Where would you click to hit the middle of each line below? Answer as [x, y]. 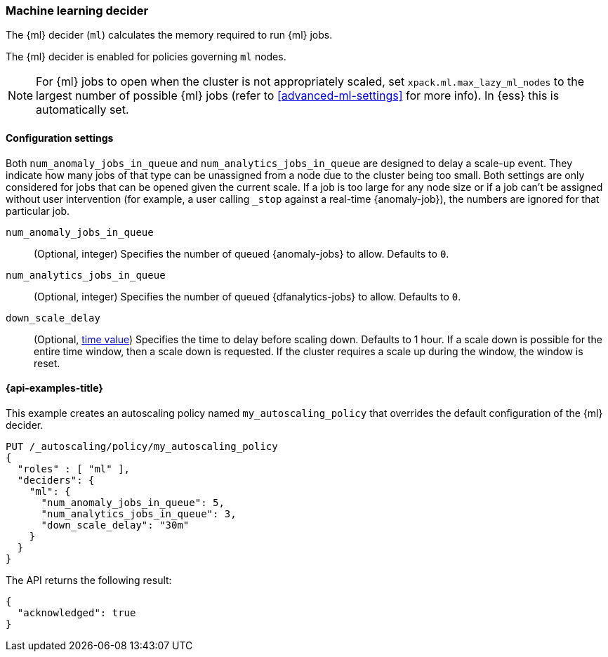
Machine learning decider [77, 11]
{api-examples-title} [54, 388]
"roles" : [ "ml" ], [74, 469]
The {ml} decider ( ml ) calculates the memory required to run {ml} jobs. [169, 35]
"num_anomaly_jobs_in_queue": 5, [133, 502]
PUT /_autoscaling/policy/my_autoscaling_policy [142, 446]
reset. [47, 363]
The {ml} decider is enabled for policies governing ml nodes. [146, 57]
